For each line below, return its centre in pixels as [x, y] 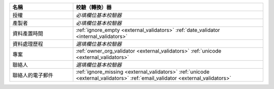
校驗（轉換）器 [94, 7]
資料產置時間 [28, 34]
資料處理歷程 [28, 44]
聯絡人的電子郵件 [33, 75]
